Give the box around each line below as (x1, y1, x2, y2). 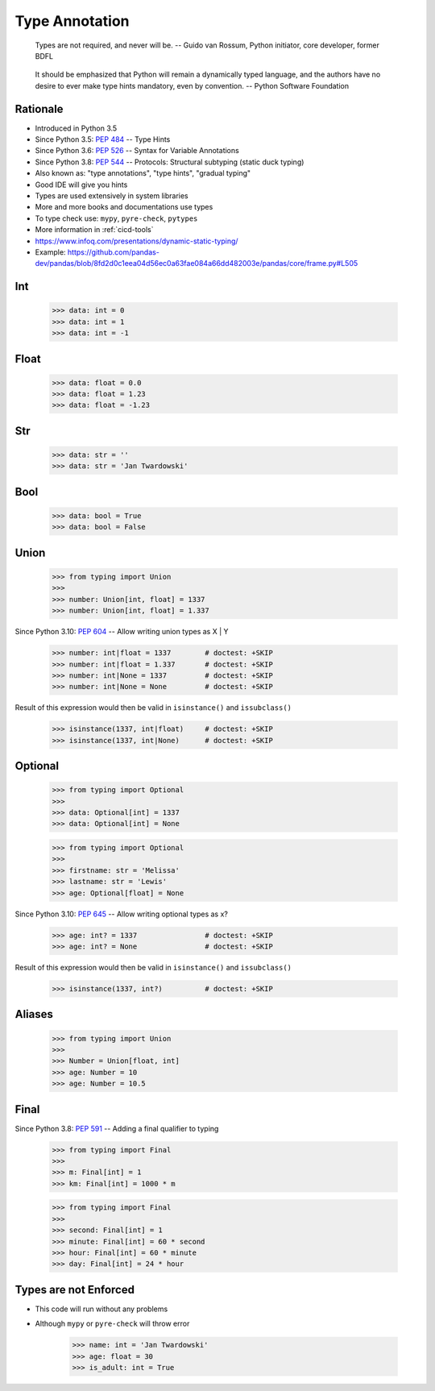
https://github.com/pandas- (67, 247, 160, 257)
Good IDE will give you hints (35, 180, 128, 189)
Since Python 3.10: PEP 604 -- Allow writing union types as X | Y (14, 627, 229, 637)
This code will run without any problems (35, 1304, 168, 1314)
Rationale (14, 102, 64, 116)
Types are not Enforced (14, 1282, 135, 1297)
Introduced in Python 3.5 (35, 123, 118, 133)
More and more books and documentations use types (35, 202, 213, 212)
